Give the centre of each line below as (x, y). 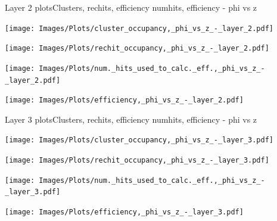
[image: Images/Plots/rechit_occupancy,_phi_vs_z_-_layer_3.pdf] (137, 161)
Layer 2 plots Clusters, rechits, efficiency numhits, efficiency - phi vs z (131, 7)
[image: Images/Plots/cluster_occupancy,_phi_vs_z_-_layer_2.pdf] (139, 28)
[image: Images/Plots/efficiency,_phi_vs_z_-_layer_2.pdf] (124, 100)
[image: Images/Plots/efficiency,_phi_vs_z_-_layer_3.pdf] (124, 212)
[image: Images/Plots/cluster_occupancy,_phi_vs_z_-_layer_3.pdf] (139, 140)
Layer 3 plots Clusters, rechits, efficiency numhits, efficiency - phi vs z (131, 119)
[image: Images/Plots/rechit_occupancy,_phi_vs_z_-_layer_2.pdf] (137, 49)
